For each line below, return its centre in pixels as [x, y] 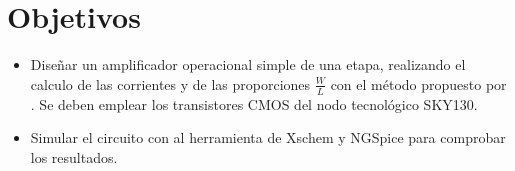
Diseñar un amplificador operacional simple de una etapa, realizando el [248, 64]
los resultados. [74, 156]
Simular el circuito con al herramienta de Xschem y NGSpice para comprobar [268, 137]
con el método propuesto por [418, 83]
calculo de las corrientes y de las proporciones [170, 83]
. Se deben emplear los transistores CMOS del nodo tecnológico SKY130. [254, 103]
